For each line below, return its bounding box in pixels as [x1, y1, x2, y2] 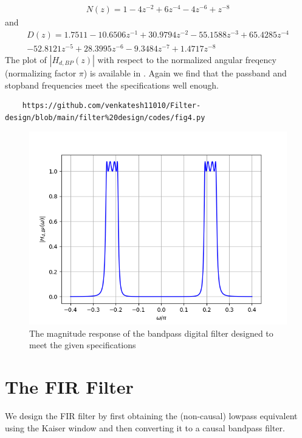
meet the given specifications [29, 339, 136, 351]
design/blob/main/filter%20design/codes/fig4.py [5, 113, 205, 122]
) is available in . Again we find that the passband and [83, 66, 287, 79]
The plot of [5, 53, 47, 66]
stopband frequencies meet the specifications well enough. [5, 78, 219, 91]
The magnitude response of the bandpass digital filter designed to [29, 326, 273, 339]
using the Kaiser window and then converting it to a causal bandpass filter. [5, 421, 285, 434]
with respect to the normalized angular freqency [97, 53, 276, 66]
